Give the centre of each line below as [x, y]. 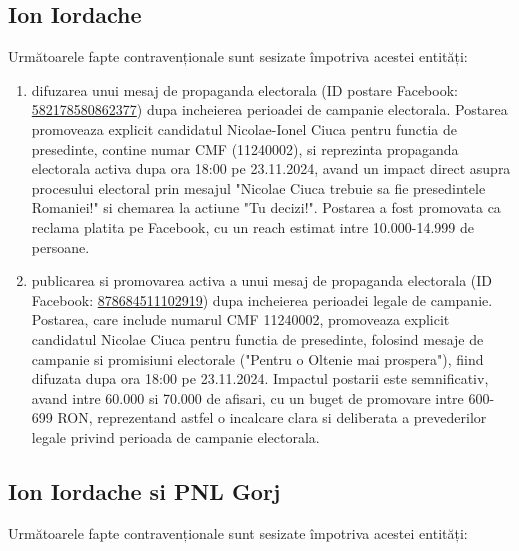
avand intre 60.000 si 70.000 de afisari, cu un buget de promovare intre [247, 397]
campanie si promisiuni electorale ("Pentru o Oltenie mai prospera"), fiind [257, 358]
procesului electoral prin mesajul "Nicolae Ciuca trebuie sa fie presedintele [258, 187]
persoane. [60, 246]
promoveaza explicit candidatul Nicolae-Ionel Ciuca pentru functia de [244, 128]
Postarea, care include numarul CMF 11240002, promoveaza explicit [240, 319]
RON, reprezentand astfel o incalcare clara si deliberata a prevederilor [272, 417]
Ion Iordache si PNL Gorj [144, 490]
